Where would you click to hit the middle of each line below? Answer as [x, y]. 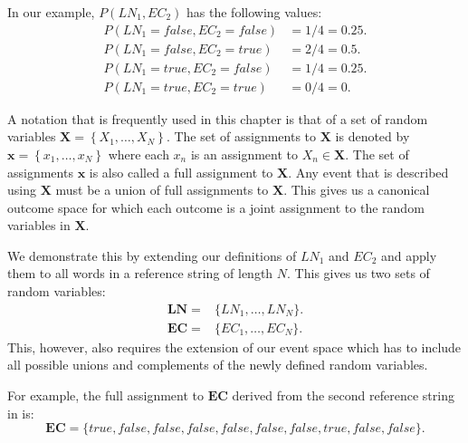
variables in [39, 225]
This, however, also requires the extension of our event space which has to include [234, 347]
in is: [21, 413]
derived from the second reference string [343, 395]
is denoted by [372, 136]
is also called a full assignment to [181, 172]
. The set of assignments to [241, 136]
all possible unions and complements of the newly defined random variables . [218, 365]
